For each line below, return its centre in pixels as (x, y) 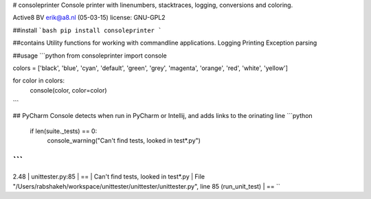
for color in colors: (39, 81)
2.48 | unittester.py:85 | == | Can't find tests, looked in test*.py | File (109, 177)
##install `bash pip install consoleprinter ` (87, 30)
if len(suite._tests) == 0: (64, 131)
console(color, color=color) (68, 90)
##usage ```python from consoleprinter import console (90, 56)
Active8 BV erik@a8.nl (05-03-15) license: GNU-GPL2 (89, 18)
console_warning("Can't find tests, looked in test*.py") (124, 141)
